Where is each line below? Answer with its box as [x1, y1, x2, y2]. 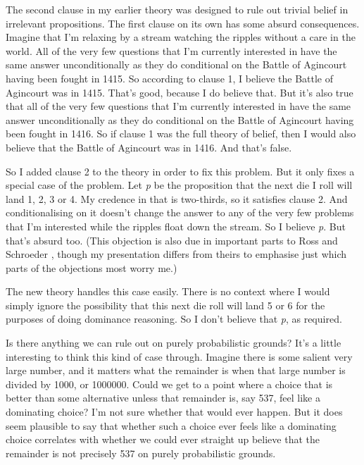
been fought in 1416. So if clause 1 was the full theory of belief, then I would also [6, 126, 356, 141]
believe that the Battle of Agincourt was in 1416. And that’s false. [6, 139, 292, 154]
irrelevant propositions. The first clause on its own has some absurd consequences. [6, 15, 360, 30]
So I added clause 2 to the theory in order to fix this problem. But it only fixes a [6, 163, 355, 178]
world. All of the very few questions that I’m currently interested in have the [6, 43, 337, 58]
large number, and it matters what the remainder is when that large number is [6, 363, 346, 378]
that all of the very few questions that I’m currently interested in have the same [6, 99, 351, 113]
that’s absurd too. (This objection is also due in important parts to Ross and [6, 232, 338, 247]
